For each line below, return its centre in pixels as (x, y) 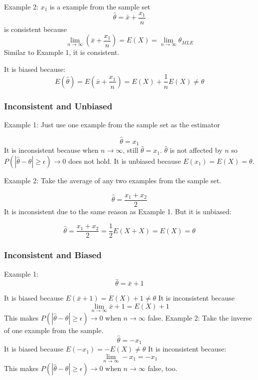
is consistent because (36, 29)
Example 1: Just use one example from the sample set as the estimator (112, 125)
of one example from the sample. (54, 330)
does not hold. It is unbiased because (125, 161)
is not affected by (196, 150)
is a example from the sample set (100, 6)
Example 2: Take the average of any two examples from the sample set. (113, 180)
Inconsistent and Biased (53, 255)
